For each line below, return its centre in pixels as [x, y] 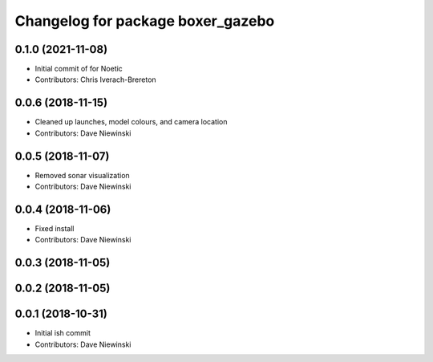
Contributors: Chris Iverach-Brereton [95, 79]
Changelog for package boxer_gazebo [145, 21]
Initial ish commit [63, 333]
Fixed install [55, 228]
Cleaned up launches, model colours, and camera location [131, 122]
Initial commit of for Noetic [79, 69]
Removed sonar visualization [82, 175]
